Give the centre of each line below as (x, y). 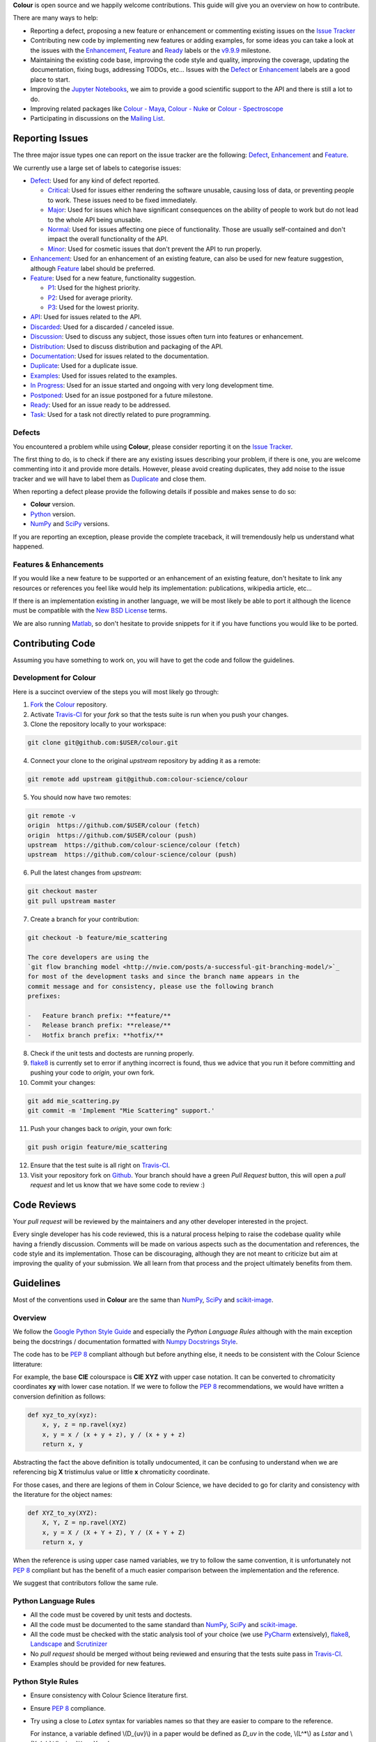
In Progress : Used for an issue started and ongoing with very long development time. (152, 385)
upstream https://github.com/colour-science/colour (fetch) (134, 845)
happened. (29, 546)
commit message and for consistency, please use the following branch (151, 986)
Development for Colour (55, 678)
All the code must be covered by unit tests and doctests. (111, 1615)
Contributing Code (54, 643)
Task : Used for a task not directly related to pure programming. (121, 415)
